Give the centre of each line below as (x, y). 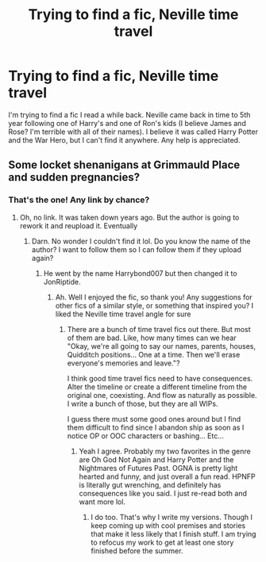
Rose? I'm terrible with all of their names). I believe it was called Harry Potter (133, 132)
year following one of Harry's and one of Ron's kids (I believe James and (127, 123)
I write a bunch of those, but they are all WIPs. (143, 403)
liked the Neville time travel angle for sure (123, 314)
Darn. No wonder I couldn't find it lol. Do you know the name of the (141, 241)
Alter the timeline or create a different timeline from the (157, 387)
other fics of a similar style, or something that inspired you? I (154, 305)
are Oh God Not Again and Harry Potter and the (156, 459)
